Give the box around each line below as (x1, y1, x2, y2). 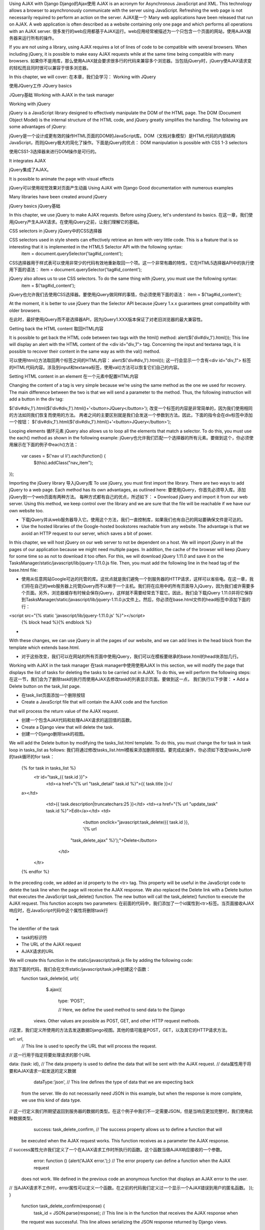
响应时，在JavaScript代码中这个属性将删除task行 (9, 907, 108, 913)
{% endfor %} (21, 868, 50, 874)
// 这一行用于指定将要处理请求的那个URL (9, 1052, 91, 1058)
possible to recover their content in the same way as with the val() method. (9, 348, 160, 354)
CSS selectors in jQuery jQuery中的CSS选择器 (9, 228, 103, 234)
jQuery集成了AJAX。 (9, 167, 52, 173)
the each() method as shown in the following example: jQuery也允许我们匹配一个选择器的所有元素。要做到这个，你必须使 (9, 435, 254, 441)
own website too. (9, 507, 44, 514)
